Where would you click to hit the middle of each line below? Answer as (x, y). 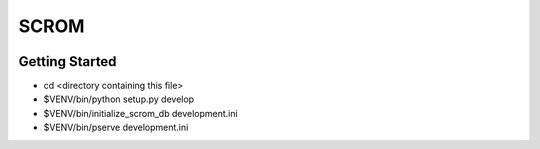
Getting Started (67, 61)
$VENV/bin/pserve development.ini (116, 127)
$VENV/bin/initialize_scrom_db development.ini (141, 113)
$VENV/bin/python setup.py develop (119, 99)
